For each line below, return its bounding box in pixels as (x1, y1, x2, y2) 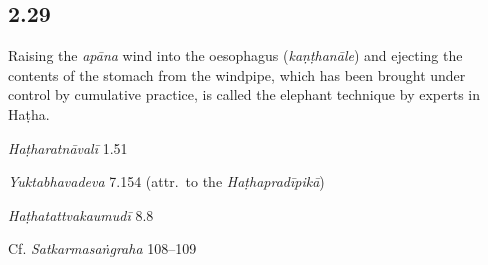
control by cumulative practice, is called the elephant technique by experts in (8, 84, 480, 105)
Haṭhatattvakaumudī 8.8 (8, 204, 154, 225)
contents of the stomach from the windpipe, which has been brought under (8, 64, 466, 85)
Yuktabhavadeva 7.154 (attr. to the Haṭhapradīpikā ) (8, 171, 325, 192)
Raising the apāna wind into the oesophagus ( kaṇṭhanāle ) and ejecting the (8, 45, 463, 66)
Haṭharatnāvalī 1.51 (8, 137, 128, 158)
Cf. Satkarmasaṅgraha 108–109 (8, 238, 197, 259)
